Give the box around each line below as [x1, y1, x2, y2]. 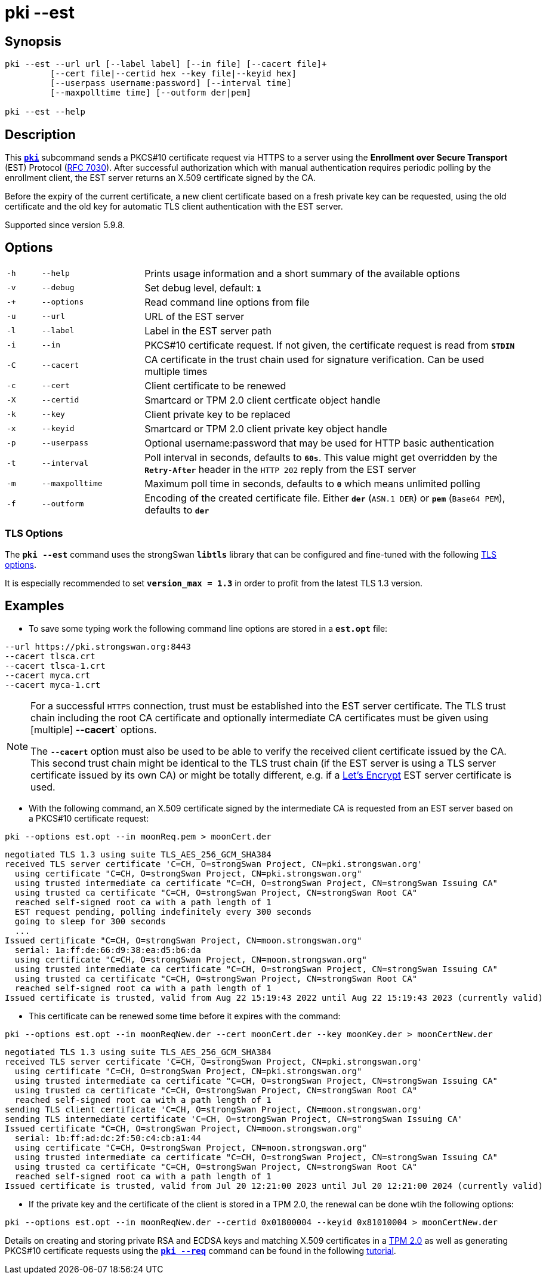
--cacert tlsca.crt [5, 651, 95, 662]
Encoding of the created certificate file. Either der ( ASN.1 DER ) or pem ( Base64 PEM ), [144, 491, 505, 504]
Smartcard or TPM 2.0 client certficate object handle [144, 393, 381, 406]
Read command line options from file [144, 296, 310, 308]
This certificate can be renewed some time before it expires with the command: [29, 1011, 341, 1022]
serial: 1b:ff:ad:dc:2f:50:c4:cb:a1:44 [14, 1133, 201, 1143]
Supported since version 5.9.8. [5, 220, 125, 230]
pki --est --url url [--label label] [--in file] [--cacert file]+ [5, 59, 327, 69]
